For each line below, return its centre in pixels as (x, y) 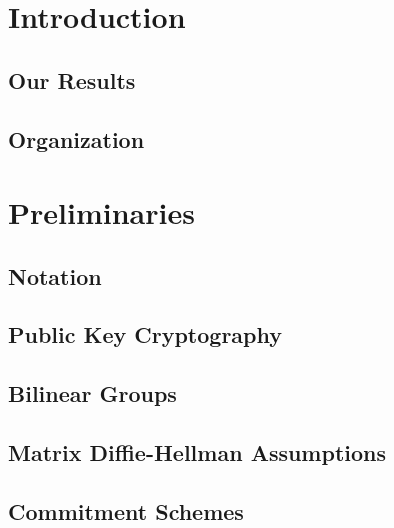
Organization (76, 138)
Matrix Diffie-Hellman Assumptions (197, 452)
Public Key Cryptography (145, 334)
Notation (55, 275)
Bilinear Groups (92, 393)
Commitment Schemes (126, 510)
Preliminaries (101, 212)
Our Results (72, 79)
